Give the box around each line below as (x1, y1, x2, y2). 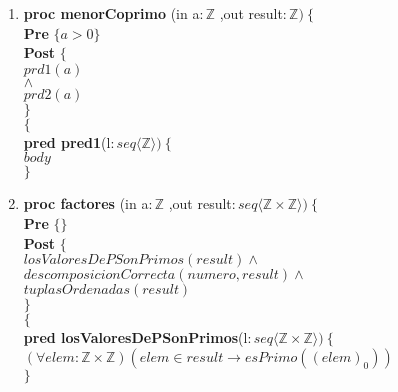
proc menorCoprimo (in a (23, 3, 200, 23)
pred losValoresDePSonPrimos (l (23, 327, 248, 348)
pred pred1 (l (23, 131, 111, 152)
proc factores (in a (23, 193, 149, 214)
